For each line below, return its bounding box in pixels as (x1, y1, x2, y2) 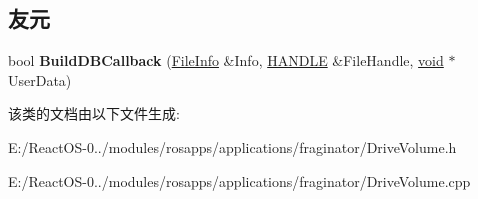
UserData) (8, 69, 72, 90)
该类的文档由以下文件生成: (8, 103, 180, 124)
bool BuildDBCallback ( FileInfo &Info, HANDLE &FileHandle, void (8, 50, 444, 71)
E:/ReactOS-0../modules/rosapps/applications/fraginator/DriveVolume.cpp (8, 170, 471, 191)
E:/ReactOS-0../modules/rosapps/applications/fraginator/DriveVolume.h (8, 136, 457, 157)
